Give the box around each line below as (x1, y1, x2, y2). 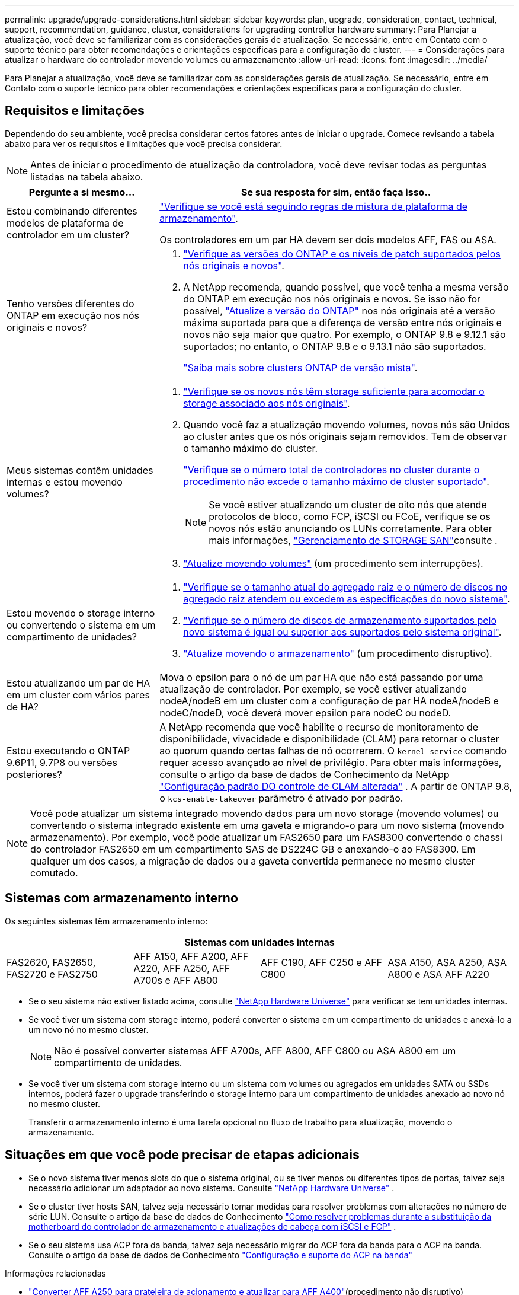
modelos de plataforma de (7, 216, 124, 229)
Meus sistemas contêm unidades (7, 464, 153, 476)
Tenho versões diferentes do (7, 297, 134, 310)
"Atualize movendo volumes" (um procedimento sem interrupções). (183, 557, 483, 569)
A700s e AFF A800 (133, 974, 218, 986)
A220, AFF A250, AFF (133, 962, 230, 974)
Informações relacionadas (5, 1268, 106, 1278)
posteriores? (7, 768, 62, 780)
